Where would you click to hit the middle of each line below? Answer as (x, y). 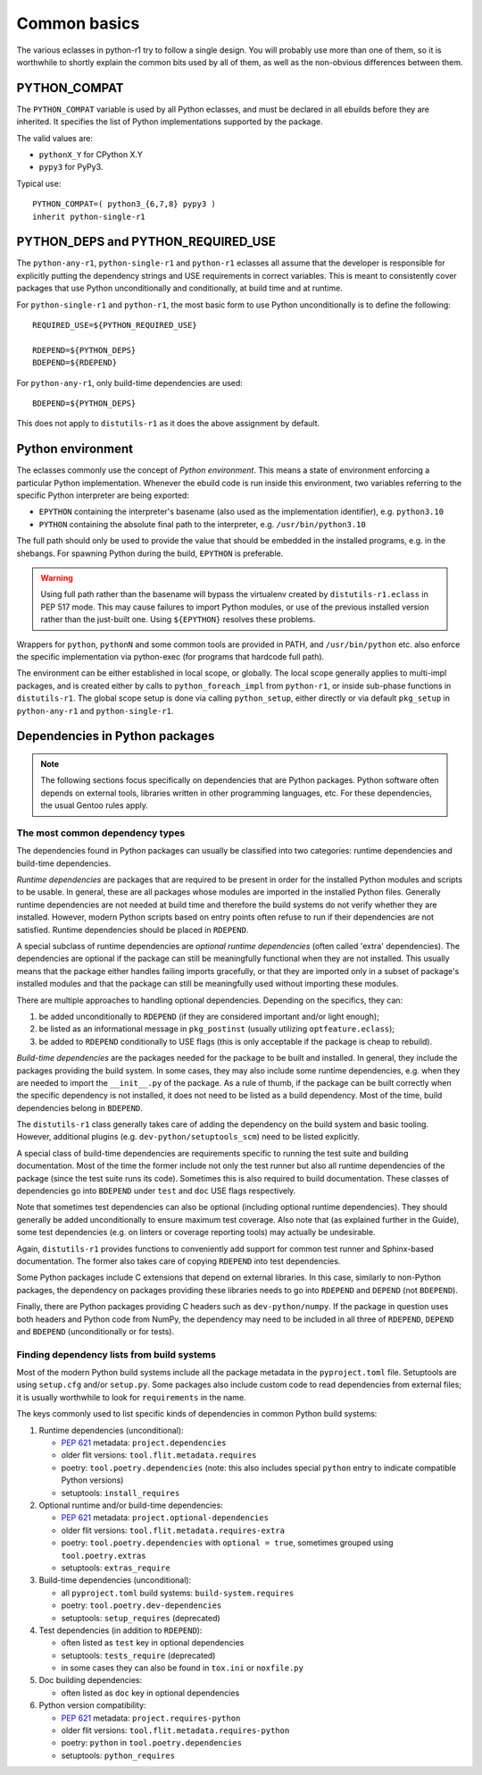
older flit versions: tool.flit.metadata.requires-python (175, 1730)
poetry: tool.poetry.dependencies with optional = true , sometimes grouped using (227, 1543)
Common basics (78, 23)
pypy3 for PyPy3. (71, 167)
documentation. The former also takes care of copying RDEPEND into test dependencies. (179, 1261)
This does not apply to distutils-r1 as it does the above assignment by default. (168, 424)
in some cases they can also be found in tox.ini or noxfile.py (182, 1668)
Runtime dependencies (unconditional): (111, 1430)
